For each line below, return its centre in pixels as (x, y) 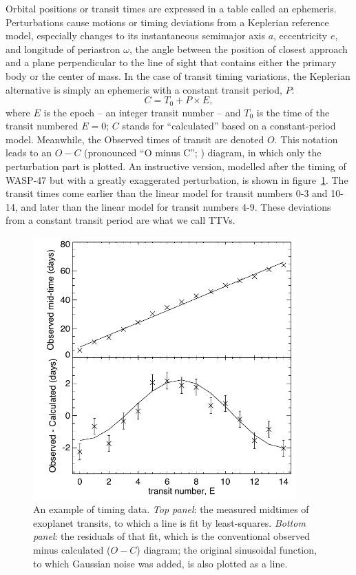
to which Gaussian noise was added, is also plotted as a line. (160, 563)
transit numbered (42, 126)
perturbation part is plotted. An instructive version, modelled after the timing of (176, 166)
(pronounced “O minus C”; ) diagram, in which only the (203, 153)
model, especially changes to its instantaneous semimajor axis (135, 35)
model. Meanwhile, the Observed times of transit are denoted (135, 139)
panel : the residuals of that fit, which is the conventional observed (172, 536)
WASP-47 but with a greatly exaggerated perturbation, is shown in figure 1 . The (177, 179)
